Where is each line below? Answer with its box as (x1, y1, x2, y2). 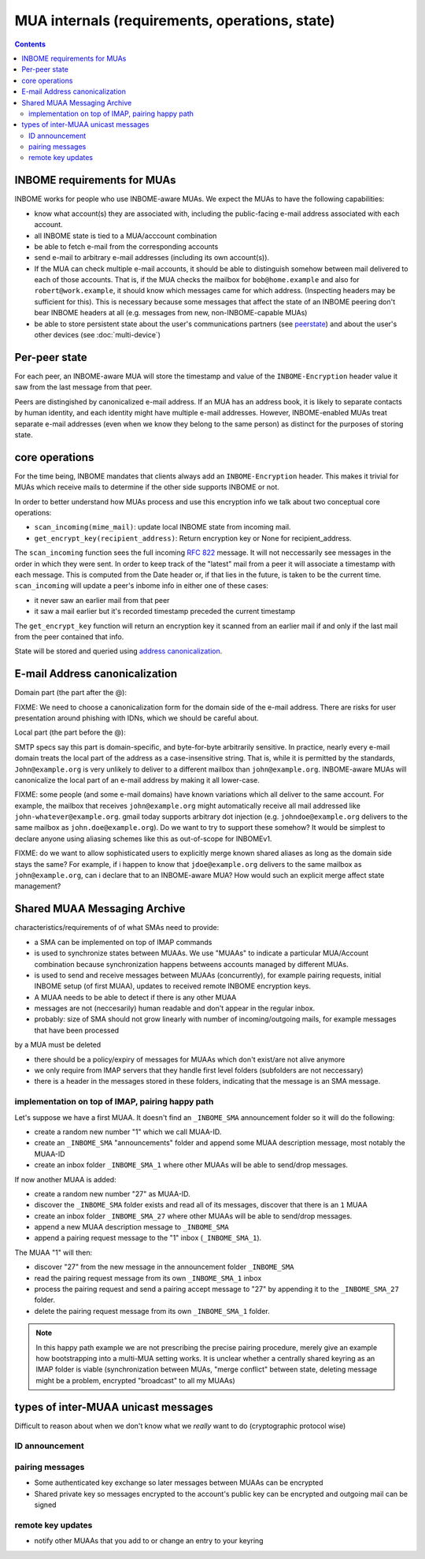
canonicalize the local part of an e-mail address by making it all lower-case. (14, 775, 260, 784)
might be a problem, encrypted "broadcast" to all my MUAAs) (35, 1375, 235, 1385)
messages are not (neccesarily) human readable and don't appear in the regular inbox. (34, 1003, 316, 1013)
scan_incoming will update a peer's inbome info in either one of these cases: (14, 581, 269, 590)
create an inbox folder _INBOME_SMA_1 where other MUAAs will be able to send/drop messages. (34, 1160, 349, 1170)
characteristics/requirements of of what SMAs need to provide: (14, 923, 220, 932)
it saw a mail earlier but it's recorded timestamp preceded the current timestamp (34, 607, 295, 616)
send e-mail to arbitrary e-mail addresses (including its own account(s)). (34, 253, 270, 262)
